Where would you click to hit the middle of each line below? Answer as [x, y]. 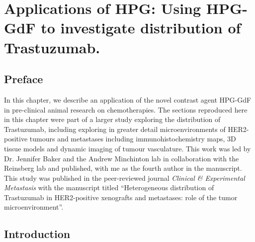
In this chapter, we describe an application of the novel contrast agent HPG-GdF [128, 99]
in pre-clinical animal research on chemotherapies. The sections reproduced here [126, 109]
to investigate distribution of [141, 28]
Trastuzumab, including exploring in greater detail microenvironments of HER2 [125, 129]
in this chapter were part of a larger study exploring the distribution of [112, 119]
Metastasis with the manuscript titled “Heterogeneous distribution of [109, 187]
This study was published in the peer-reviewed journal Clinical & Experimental [125, 178]
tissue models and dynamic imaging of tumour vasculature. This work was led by [127, 148]
